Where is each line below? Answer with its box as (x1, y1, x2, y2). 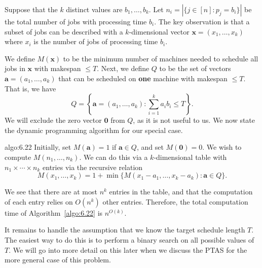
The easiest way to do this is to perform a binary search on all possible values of (5, 234, 254, 245)
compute (5, 151, 31, 162)
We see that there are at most (5, 186, 97, 197)
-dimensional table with (154, 151, 227, 162)
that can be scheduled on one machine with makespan (58, 73, 228, 83)
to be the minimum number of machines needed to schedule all (63, 53, 258, 63)
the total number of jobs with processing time (5, 16, 147, 26)
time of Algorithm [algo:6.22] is (5, 207, 103, 218)
